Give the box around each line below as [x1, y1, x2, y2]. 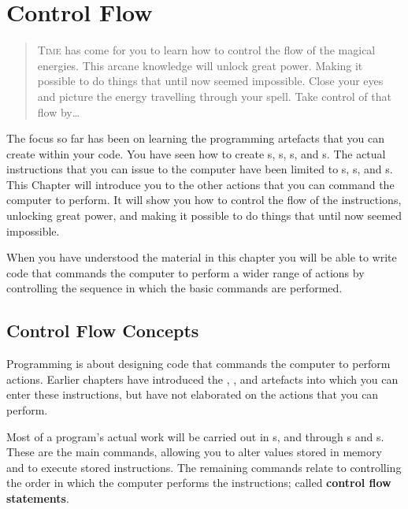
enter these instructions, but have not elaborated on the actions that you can [6, 386, 379, 403]
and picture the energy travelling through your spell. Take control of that [37, 87, 391, 104]
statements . [6, 489, 69, 506]
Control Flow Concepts [6, 318, 199, 343]
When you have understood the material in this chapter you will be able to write [6, 249, 397, 266]
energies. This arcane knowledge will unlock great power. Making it [37, 57, 363, 73]
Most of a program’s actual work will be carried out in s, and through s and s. [6, 428, 384, 444]
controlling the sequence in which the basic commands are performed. [6, 280, 343, 296]
